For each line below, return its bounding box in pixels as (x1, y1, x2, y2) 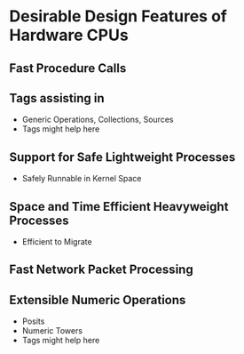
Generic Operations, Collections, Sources (21, 114, 174, 125)
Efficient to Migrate (21, 237, 92, 247)
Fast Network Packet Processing (9, 262, 193, 278)
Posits (21, 316, 45, 326)
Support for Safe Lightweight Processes (9, 149, 236, 165)
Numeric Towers (21, 326, 83, 336)
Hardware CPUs (9, 25, 129, 45)
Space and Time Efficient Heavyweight (9, 198, 229, 214)
